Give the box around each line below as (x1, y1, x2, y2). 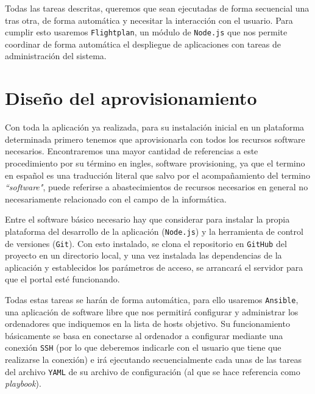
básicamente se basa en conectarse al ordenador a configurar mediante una (5, 329, 283, 342)
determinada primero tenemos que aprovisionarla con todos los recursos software (5, 132, 305, 145)
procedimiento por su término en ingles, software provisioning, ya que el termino (5, 156, 305, 169)
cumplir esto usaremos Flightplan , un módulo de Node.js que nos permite (5, 26, 288, 38)
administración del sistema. (5, 49, 107, 62)
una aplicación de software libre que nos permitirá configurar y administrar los (5, 305, 299, 318)
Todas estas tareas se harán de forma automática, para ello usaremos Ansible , (5, 293, 299, 306)
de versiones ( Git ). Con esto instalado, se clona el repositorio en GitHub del (5, 237, 287, 249)
